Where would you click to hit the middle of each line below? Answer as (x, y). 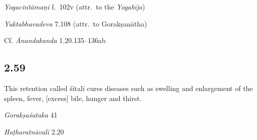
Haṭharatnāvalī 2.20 (34, 131)
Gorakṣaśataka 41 (31, 115)
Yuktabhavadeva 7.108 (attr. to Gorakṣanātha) (76, 23)
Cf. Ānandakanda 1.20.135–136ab (55, 40)
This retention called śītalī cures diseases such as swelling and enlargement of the (128, 88)
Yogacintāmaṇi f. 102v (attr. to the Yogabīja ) (75, 6)
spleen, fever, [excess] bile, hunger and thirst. (73, 98)
